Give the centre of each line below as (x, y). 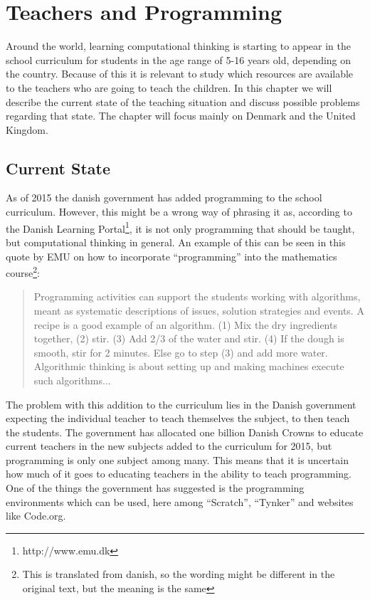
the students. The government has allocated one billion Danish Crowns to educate (185, 432)
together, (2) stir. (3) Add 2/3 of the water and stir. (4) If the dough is (189, 338)
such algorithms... (72, 380)
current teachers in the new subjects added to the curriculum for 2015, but (169, 446)
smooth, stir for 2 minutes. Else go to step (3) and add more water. (181, 352)
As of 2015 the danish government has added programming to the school (164, 198)
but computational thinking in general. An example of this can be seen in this (176, 242)
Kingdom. (27, 129)
